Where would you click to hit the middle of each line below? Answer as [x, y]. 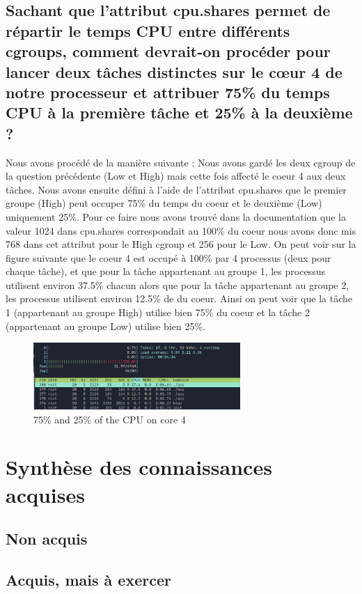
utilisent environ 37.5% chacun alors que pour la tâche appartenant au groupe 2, [178, 284]
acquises [45, 494]
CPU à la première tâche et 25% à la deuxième [179, 112]
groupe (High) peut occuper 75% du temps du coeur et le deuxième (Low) [164, 203]
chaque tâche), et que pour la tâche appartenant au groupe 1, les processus [165, 271]
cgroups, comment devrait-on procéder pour [168, 51]
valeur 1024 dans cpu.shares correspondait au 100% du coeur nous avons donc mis [181, 230]
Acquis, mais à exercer [88, 579]
